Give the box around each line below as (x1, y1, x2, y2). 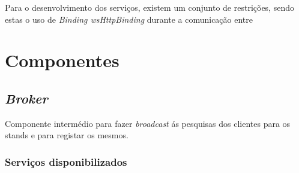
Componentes (5, 48, 119, 72)
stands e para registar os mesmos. (5, 129, 128, 141)
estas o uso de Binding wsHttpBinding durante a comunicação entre (5, 13, 253, 25)
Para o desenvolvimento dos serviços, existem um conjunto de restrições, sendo (5, 1, 294, 13)
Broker (5, 89, 48, 107)
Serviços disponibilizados (5, 154, 127, 169)
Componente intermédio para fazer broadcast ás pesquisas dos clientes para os (5, 117, 291, 129)
